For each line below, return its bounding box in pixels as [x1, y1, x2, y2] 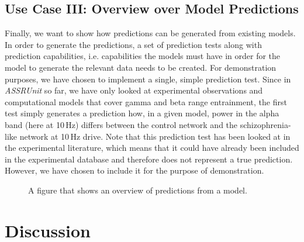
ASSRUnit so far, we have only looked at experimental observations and [5, 84, 263, 96]
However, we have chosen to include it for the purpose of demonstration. [5, 164, 264, 177]
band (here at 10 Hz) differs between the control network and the [5, 118, 238, 130]
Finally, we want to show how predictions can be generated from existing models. [5, 27, 296, 39]
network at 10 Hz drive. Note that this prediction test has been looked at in [19, 130, 291, 142]
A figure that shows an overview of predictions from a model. [28, 184, 247, 196]
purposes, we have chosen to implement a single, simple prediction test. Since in [5, 72, 291, 85]
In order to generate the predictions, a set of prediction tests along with [5, 38, 262, 50]
